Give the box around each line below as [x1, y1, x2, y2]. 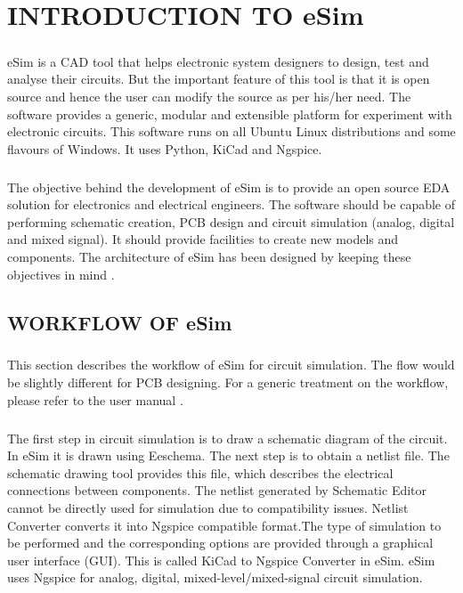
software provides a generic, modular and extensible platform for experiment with [7, 104, 452, 123]
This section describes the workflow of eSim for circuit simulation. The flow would [7, 355, 455, 374]
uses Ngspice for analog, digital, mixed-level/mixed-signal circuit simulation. [7, 568, 423, 587]
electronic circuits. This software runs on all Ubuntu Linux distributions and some [7, 122, 456, 141]
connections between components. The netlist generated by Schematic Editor [7, 481, 427, 500]
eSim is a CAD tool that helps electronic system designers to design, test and [7, 52, 429, 70]
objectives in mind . [7, 264, 115, 283]
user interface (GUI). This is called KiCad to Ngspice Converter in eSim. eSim [7, 550, 435, 569]
